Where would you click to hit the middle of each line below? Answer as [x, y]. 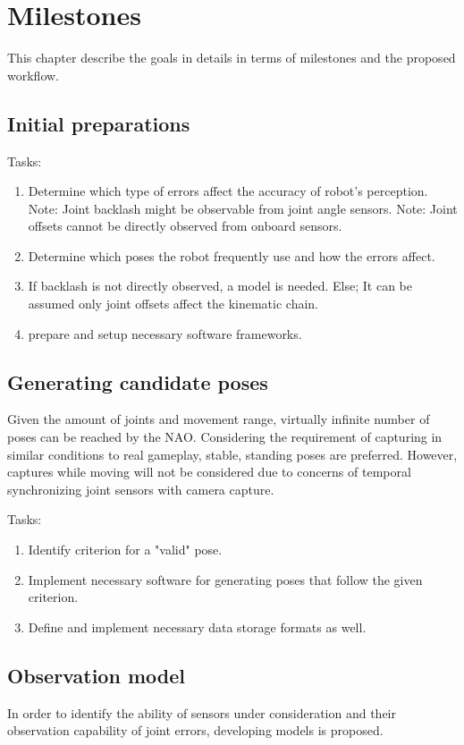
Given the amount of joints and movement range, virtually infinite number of [219, 419]
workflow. [33, 75]
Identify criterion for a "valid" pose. [125, 550]
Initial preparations [99, 123]
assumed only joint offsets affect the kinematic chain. [173, 304]
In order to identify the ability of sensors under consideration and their [202, 712]
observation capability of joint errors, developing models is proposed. [195, 730]
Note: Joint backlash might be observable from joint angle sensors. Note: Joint [243, 208]
